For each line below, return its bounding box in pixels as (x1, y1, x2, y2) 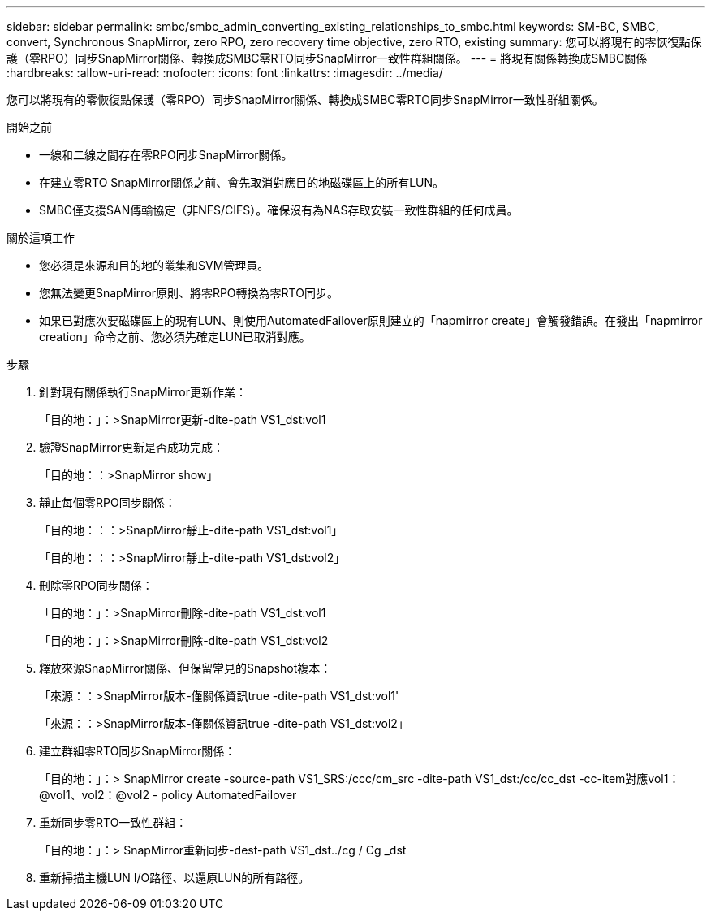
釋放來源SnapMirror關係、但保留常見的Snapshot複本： (39, 661, 332, 675)
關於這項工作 (6, 231, 75, 244)
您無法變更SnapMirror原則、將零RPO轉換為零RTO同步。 (39, 286, 338, 300)
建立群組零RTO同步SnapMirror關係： (39, 744, 236, 758)
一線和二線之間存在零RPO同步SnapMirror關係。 (39, 148, 293, 162)
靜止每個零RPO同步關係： (39, 495, 176, 509)
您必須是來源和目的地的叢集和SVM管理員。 (39, 258, 269, 272)
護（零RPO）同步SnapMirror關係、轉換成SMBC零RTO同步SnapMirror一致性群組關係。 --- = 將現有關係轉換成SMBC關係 (6, 51, 648, 65)
